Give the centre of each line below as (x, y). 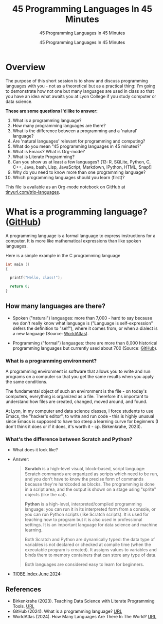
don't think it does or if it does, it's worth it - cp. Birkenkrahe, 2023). (74, 427)
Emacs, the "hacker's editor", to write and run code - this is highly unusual (80, 416)
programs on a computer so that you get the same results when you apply (80, 377)
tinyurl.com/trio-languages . (33, 192)
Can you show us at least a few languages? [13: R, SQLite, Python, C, (82, 161)
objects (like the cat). (46, 495)
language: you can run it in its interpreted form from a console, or (90, 509)
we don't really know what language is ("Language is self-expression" (83, 323)
